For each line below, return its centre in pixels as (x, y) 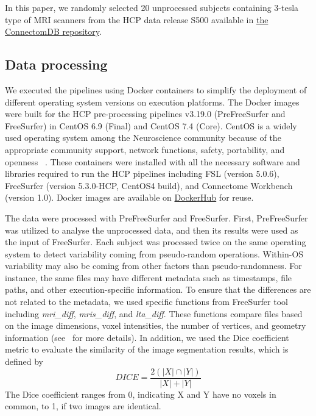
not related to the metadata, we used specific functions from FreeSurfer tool (146, 302)
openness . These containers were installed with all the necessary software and (153, 161)
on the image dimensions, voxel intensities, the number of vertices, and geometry (156, 325)
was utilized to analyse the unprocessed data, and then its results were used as (152, 230)
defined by (24, 361)
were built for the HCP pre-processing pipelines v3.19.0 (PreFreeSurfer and (145, 114)
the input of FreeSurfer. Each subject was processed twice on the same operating (156, 242)
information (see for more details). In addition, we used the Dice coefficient (147, 337)
